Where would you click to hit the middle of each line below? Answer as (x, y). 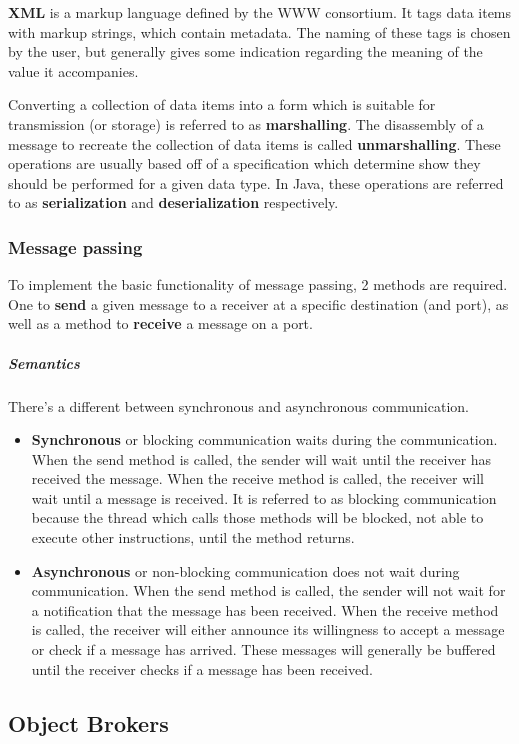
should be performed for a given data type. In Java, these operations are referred (256, 182)
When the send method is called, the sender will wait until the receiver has (261, 458)
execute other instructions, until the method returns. (193, 537)
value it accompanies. (73, 70)
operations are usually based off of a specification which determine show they (244, 163)
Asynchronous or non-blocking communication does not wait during (245, 570)
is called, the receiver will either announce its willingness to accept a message (268, 629)
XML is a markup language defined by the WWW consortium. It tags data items (260, 12)
